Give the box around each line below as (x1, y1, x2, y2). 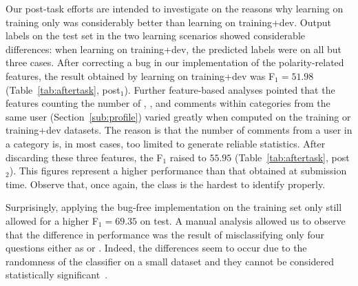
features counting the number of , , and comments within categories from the (6, 96, 330, 110)
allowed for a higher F (6, 213, 98, 227)
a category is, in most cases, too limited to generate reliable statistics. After (6, 136, 326, 150)
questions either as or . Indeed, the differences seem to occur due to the (6, 241, 307, 255)
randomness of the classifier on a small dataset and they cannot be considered (6, 254, 335, 268)
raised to (169, 150, 207, 164)
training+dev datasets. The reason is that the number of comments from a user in (6, 123, 352, 137)
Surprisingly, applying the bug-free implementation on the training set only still (6, 200, 342, 214)
